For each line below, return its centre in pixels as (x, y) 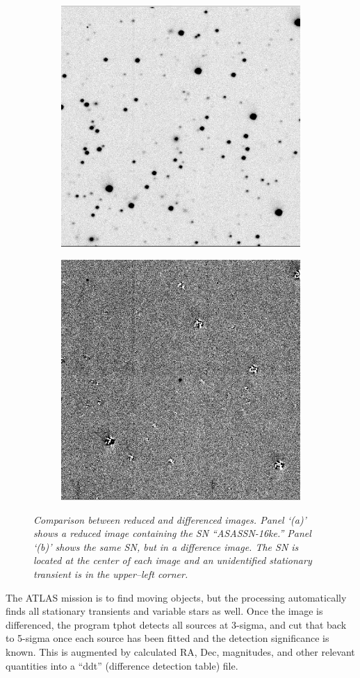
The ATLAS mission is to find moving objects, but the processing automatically (176, 597)
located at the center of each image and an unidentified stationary (173, 560)
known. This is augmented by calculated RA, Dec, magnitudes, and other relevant (180, 652)
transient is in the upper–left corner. (111, 574)
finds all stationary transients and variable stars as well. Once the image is (164, 611)
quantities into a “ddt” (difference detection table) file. (122, 665)
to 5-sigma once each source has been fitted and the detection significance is (167, 638)
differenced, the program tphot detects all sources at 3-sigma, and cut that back (176, 624)
